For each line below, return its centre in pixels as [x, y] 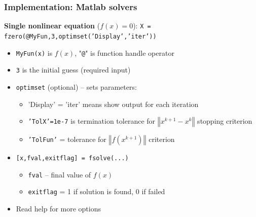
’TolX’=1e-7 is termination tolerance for [92, 121]
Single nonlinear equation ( [52, 26]
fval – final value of [60, 174]
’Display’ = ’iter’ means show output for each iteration [113, 104]
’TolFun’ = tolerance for [67, 139]
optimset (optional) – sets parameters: [76, 86]
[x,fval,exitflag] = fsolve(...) [72, 158]
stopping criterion [225, 121]
